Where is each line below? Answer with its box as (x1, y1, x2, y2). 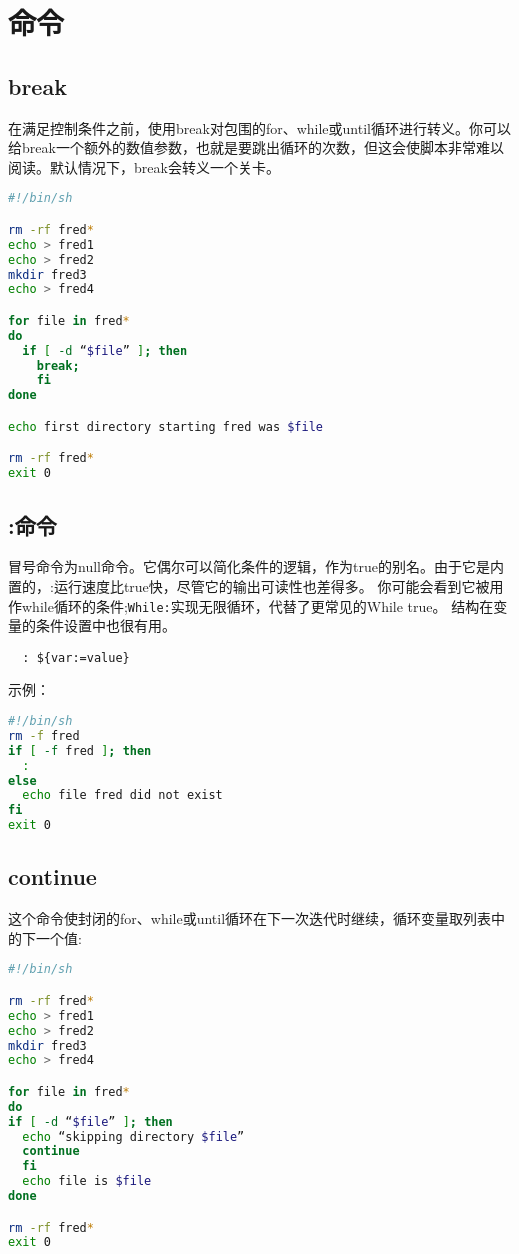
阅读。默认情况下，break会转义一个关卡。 (8, 156, 280, 177)
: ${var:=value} (22, 650, 130, 665)
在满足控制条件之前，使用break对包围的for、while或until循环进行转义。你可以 (8, 117, 511, 138)
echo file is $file (22, 1174, 152, 1189)
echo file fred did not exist (22, 788, 223, 803)
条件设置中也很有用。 (35, 615, 176, 636)
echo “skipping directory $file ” (22, 1129, 245, 1144)
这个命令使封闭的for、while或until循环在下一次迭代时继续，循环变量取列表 (8, 908, 492, 929)
